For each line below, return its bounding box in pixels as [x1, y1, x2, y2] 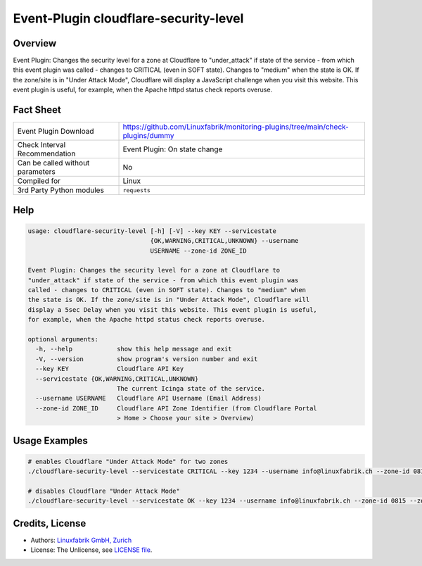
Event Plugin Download [17, 127, 94, 137]
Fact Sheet [13, 104, 61, 116]
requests [122, 187, 151, 194]
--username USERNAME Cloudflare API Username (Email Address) [35, 394, 262, 403]
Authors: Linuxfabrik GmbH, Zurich [30, 536, 132, 544]
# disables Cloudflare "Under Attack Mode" [27, 486, 181, 495]
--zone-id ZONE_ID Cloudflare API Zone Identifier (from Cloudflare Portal [35, 404, 318, 412]
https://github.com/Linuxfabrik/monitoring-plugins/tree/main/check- [122, 122, 350, 132]
